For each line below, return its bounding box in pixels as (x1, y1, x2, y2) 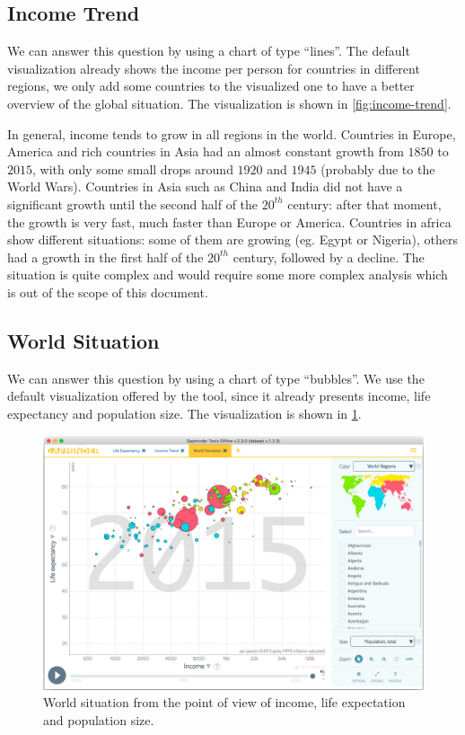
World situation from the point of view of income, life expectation (43, 693, 406, 712)
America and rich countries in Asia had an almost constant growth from (7, 142, 404, 161)
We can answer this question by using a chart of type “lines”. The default (7, 41, 410, 60)
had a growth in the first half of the (7, 247, 204, 266)
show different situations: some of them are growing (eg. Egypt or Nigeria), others (7, 230, 459, 249)
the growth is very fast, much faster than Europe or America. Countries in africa (7, 212, 452, 231)
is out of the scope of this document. (7, 282, 208, 301)
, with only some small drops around (32, 159, 233, 178)
